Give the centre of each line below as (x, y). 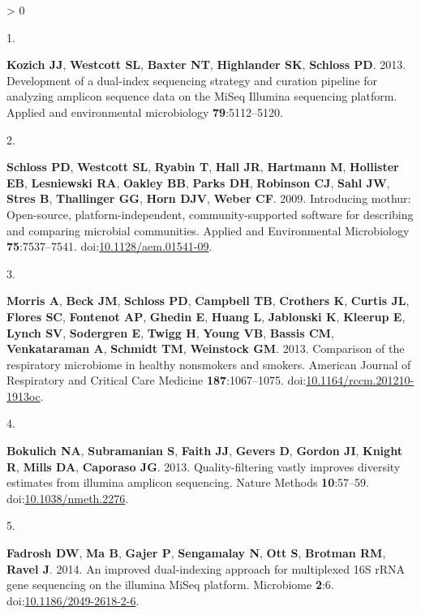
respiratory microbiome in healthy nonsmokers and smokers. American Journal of (209, 364)
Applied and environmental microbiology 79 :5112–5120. (145, 112)
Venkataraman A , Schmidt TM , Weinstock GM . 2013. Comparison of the (206, 348)
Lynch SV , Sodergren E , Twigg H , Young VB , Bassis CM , (170, 332)
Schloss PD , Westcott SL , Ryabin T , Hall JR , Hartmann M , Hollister (203, 167)
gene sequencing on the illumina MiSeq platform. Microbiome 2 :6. (170, 585)
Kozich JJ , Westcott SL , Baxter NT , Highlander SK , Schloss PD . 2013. (206, 65)
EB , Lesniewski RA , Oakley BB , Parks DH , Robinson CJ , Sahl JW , (198, 182)
